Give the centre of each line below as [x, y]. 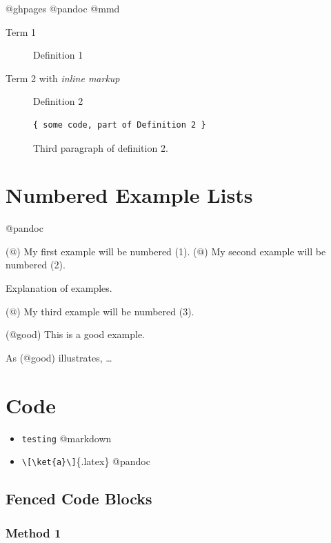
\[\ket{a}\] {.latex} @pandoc [86, 461]
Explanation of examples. [59, 288]
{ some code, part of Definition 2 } [120, 125]
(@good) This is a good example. [75, 334]
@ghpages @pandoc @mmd [63, 8]
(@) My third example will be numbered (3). [100, 311]
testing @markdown [67, 438]
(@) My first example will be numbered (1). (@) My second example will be [166, 251]
